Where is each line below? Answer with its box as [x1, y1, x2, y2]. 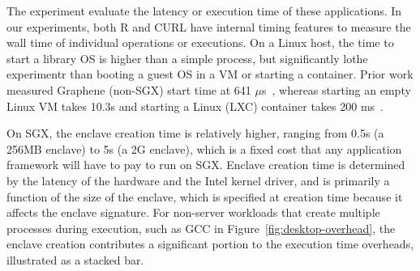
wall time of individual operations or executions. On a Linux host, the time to [6, 34, 394, 51]
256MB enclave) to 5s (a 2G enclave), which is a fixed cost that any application [6, 140, 402, 157]
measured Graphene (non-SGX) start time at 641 [6, 81, 251, 98]
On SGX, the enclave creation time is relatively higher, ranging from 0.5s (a [6, 125, 384, 142]
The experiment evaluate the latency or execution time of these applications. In [6, 2, 402, 19]
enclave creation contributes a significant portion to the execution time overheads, [6, 235, 414, 252]
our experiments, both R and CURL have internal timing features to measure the [6, 18, 411, 35]
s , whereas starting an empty [261, 81, 411, 98]
